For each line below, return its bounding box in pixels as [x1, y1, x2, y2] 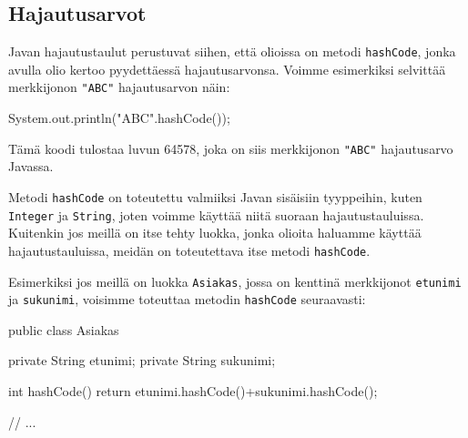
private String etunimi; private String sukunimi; [8, 351, 276, 370]
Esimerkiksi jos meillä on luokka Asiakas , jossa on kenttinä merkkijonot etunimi [8, 271, 462, 290]
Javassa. [8, 157, 54, 176]
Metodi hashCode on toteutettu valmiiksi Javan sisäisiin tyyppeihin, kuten [8, 187, 422, 206]
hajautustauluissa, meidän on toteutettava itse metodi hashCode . [8, 240, 371, 260]
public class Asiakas [8, 320, 119, 339]
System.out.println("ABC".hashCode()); [8, 108, 230, 127]
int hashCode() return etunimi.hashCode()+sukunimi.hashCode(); [8, 382, 378, 401]
